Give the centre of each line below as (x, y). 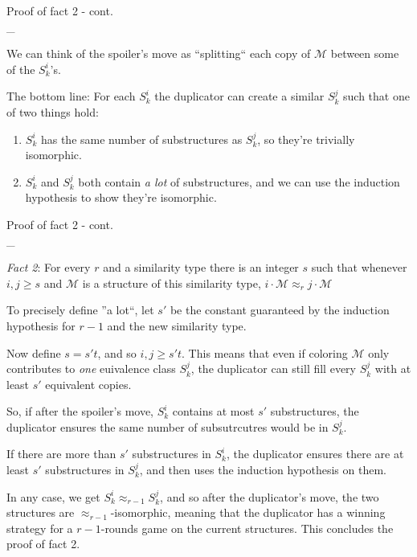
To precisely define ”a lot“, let (80, 310)
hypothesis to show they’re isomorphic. (121, 197)
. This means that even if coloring (265, 352)
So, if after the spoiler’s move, (80, 411)
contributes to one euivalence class (91, 369)
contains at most (213, 411)
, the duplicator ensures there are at (315, 454)
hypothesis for (41, 325)
